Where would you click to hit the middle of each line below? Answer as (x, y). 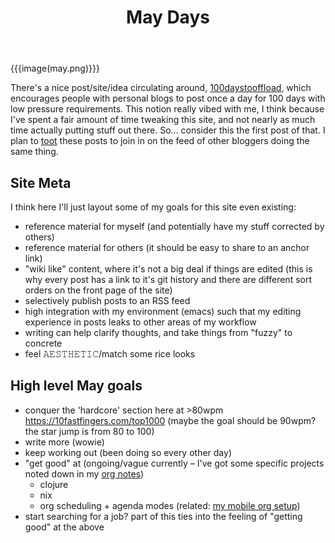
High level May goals (76, 386)
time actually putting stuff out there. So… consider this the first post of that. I (168, 130)
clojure (54, 484)
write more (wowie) (64, 442)
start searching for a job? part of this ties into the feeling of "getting (163, 516)
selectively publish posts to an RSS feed (107, 300)
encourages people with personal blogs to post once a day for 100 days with (168, 98)
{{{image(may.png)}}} (55, 68)
